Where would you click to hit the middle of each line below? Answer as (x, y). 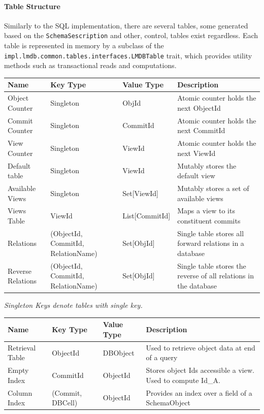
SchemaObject (168, 403)
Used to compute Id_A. (183, 380)
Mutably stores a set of (213, 188)
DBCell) (65, 403)
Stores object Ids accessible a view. (200, 370)
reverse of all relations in (216, 276)
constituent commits (209, 221)
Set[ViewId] (140, 193)
